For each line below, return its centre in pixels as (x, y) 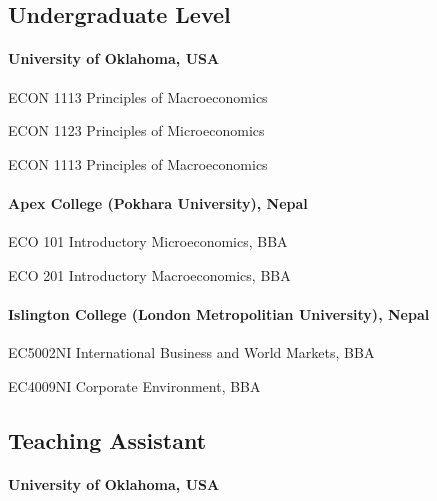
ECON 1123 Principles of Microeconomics (136, 130)
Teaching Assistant (107, 439)
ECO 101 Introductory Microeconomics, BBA (148, 241)
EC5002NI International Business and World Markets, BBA (191, 352)
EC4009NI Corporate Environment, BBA (134, 385)
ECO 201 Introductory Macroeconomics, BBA (149, 274)
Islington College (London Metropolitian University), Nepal (219, 313)
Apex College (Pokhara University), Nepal (158, 202)
